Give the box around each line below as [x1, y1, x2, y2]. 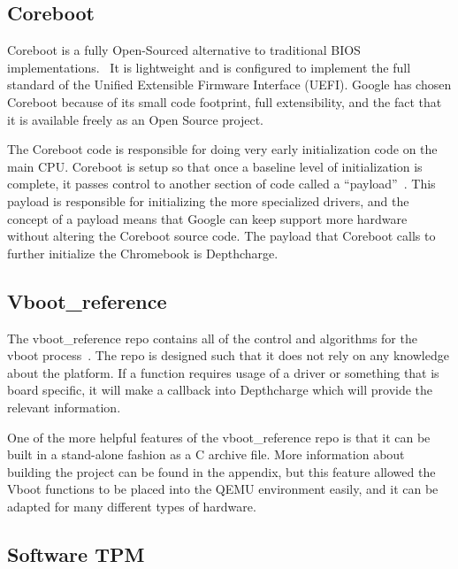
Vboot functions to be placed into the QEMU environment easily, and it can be [7, 480, 439, 498]
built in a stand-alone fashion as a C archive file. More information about [7, 445, 405, 464]
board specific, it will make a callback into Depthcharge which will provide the [7, 381, 433, 399]
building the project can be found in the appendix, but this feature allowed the [7, 462, 436, 481]
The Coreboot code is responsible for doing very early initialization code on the [7, 140, 438, 158]
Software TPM [7, 540, 145, 567]
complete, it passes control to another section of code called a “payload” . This [7, 174, 436, 193]
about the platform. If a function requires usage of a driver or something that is [7, 363, 439, 381]
